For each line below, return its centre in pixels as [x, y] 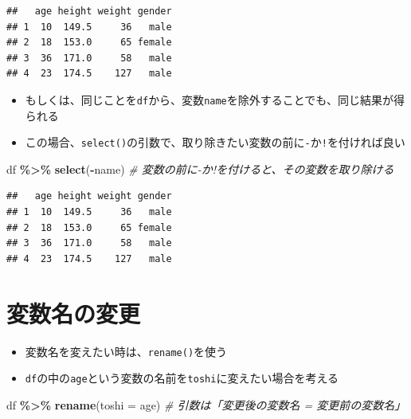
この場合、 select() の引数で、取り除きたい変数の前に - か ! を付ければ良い [215, 142]
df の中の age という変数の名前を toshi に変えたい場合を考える [182, 378]
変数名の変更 [74, 313]
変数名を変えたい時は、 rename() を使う [126, 351]
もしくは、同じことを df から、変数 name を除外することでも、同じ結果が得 [215, 99]
